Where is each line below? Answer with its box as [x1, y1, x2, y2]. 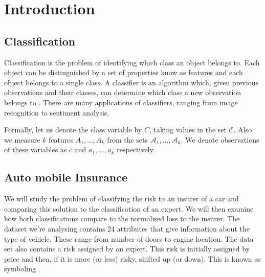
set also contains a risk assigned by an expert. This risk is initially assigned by [4, 243, 250, 254]
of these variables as [4, 144, 67, 155]
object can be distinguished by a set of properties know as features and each [4, 67, 243, 78]
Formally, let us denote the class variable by [4, 124, 142, 135]
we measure [4, 134, 40, 145]
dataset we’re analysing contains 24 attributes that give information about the [4, 223, 250, 234]
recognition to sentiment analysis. [4, 107, 109, 118]
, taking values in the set [149, 124, 227, 135]
